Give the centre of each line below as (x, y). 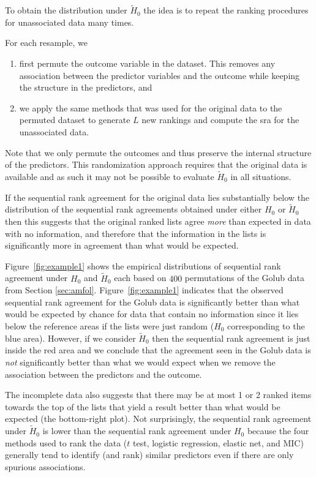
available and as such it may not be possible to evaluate (110, 176)
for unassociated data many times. (70, 22)
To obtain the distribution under (66, 10)
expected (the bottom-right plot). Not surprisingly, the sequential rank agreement (158, 419)
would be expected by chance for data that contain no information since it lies (152, 314)
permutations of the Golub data (244, 278)
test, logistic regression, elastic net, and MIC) (218, 442)
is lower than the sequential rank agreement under (137, 431)
